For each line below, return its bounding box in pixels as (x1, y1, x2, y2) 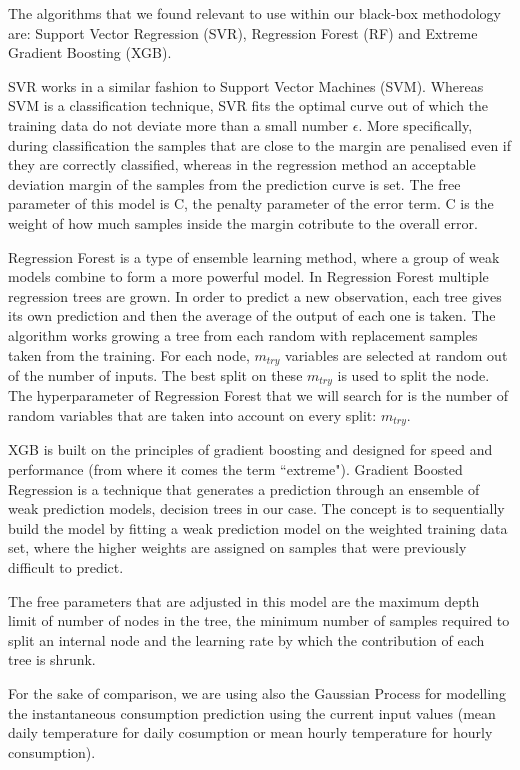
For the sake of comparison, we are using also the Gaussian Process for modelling (8, 682, 506, 703)
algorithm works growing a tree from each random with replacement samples (8, 324, 478, 345)
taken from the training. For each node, (8, 344, 250, 365)
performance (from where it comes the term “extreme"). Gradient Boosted (8, 459, 463, 480)
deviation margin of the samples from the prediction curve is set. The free (8, 173, 461, 194)
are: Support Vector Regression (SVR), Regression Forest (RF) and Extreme (8, 22, 478, 43)
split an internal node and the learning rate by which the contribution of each (8, 629, 485, 650)
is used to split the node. (337, 364, 490, 385)
